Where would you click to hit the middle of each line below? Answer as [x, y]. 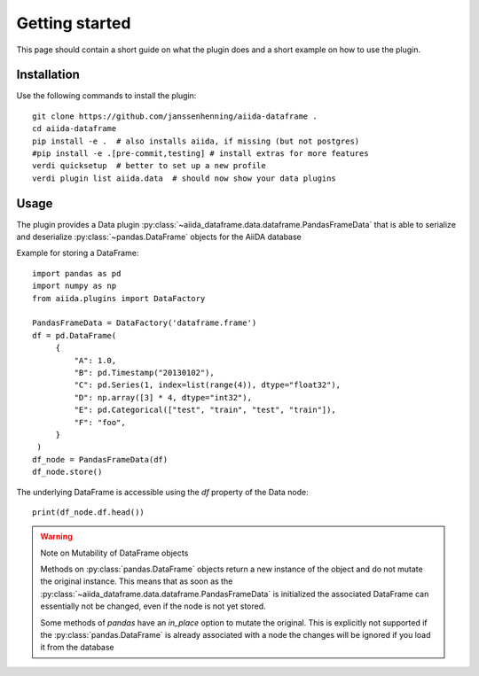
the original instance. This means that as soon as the [137, 581]
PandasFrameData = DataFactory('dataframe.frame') [145, 323]
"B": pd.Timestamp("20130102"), [144, 373]
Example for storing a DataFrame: [78, 253]
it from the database [77, 648]
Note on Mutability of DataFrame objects [114, 553]
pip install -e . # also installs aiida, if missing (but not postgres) [196, 141]
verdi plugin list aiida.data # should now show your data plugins [184, 178]
